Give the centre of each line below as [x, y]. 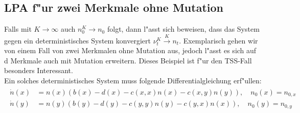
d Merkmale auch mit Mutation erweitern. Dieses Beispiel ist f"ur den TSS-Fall [128, 60]
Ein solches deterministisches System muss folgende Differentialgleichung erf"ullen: [133, 80]
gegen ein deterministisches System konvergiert [77, 40]
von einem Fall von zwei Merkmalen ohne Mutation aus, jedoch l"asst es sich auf [130, 50]
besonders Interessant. [39, 70]
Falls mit [18, 29]
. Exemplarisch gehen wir [218, 40]
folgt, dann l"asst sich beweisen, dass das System [183, 29]
